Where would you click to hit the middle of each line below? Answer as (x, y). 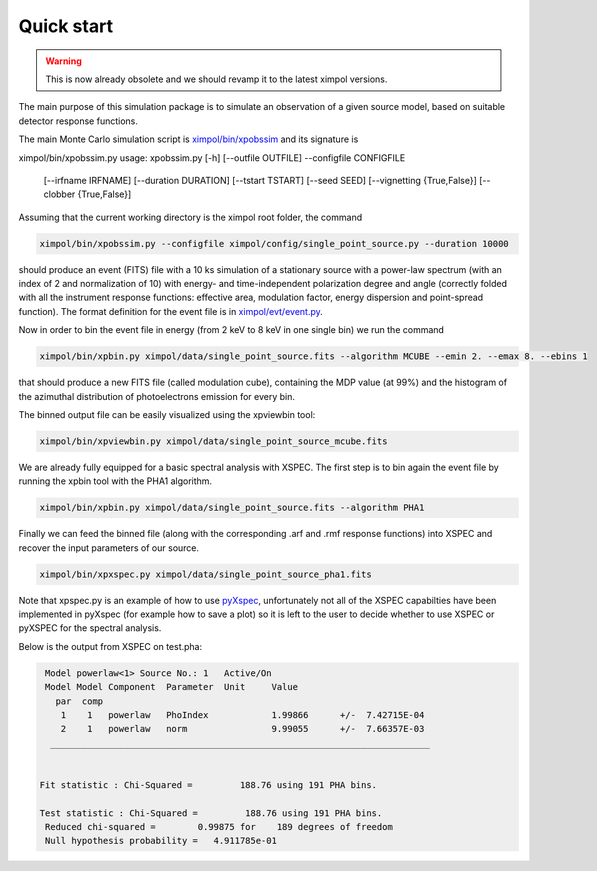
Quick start (66, 26)
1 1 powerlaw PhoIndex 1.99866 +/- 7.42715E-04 (242, 714)
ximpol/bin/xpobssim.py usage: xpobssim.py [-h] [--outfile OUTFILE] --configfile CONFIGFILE (212, 157)
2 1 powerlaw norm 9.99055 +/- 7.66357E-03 (242, 729)
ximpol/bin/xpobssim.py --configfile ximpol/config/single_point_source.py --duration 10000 (274, 243)
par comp (79, 701)
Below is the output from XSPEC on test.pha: (110, 646)
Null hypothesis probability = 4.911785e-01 (161, 841)
